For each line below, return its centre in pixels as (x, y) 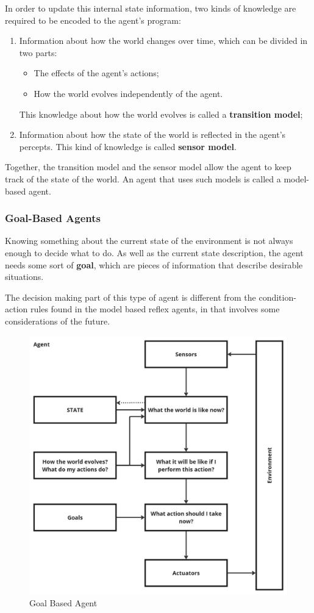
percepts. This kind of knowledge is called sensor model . (128, 146)
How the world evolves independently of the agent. (128, 93)
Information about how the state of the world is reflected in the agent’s (152, 134)
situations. (24, 277)
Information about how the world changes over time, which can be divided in (163, 41)
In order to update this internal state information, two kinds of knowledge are (151, 8)
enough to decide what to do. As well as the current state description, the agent (154, 252)
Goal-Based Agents (53, 218)
